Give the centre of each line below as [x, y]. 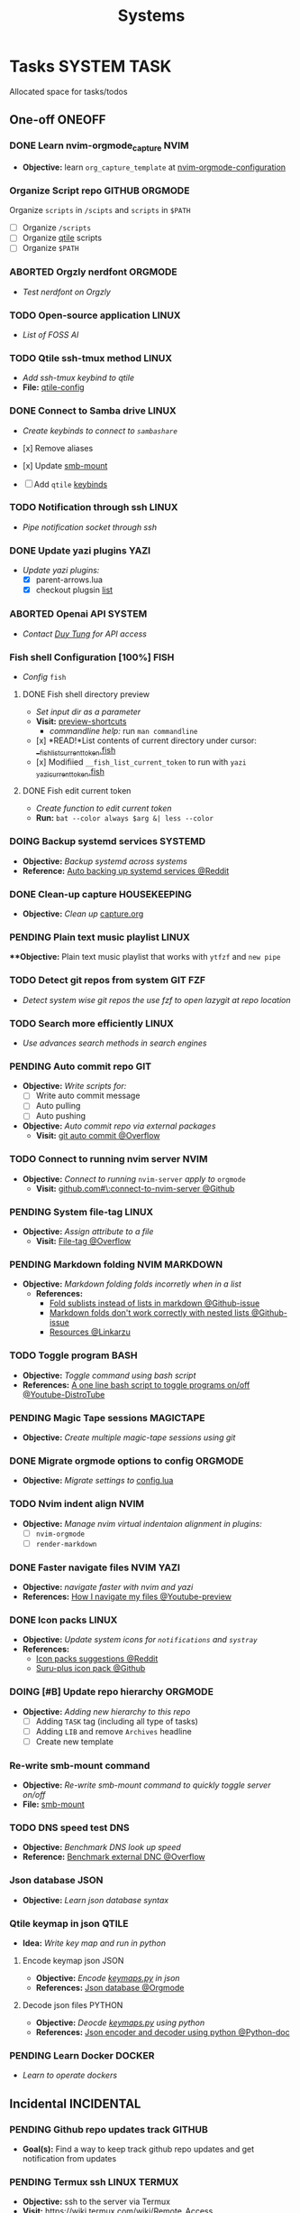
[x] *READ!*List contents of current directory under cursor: [146, 740]
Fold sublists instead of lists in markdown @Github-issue [155, 1303]
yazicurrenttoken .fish [70, 772]
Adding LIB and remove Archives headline [114, 1731]
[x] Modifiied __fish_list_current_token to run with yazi [141, 762]
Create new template [75, 1741]
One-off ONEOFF [58, 120]
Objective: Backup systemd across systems [105, 861]
